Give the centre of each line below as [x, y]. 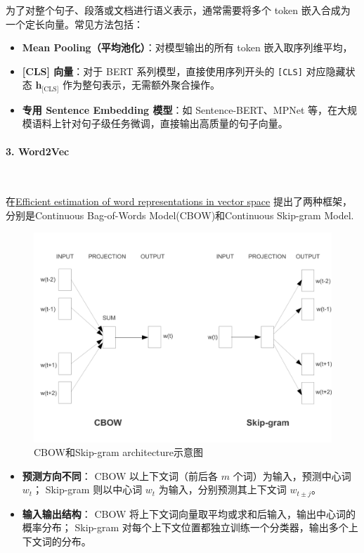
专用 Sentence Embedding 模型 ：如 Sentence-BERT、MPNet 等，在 [180, 109]
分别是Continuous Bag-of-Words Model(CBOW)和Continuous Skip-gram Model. [180, 215]
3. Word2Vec [38, 151]
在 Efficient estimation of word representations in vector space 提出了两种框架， [179, 201]
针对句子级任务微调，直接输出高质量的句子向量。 [175, 123]
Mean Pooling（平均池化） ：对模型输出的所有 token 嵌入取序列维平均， [187, 47]
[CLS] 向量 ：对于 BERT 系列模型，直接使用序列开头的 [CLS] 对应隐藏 [184, 71]
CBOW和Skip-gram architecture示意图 [119, 452]
